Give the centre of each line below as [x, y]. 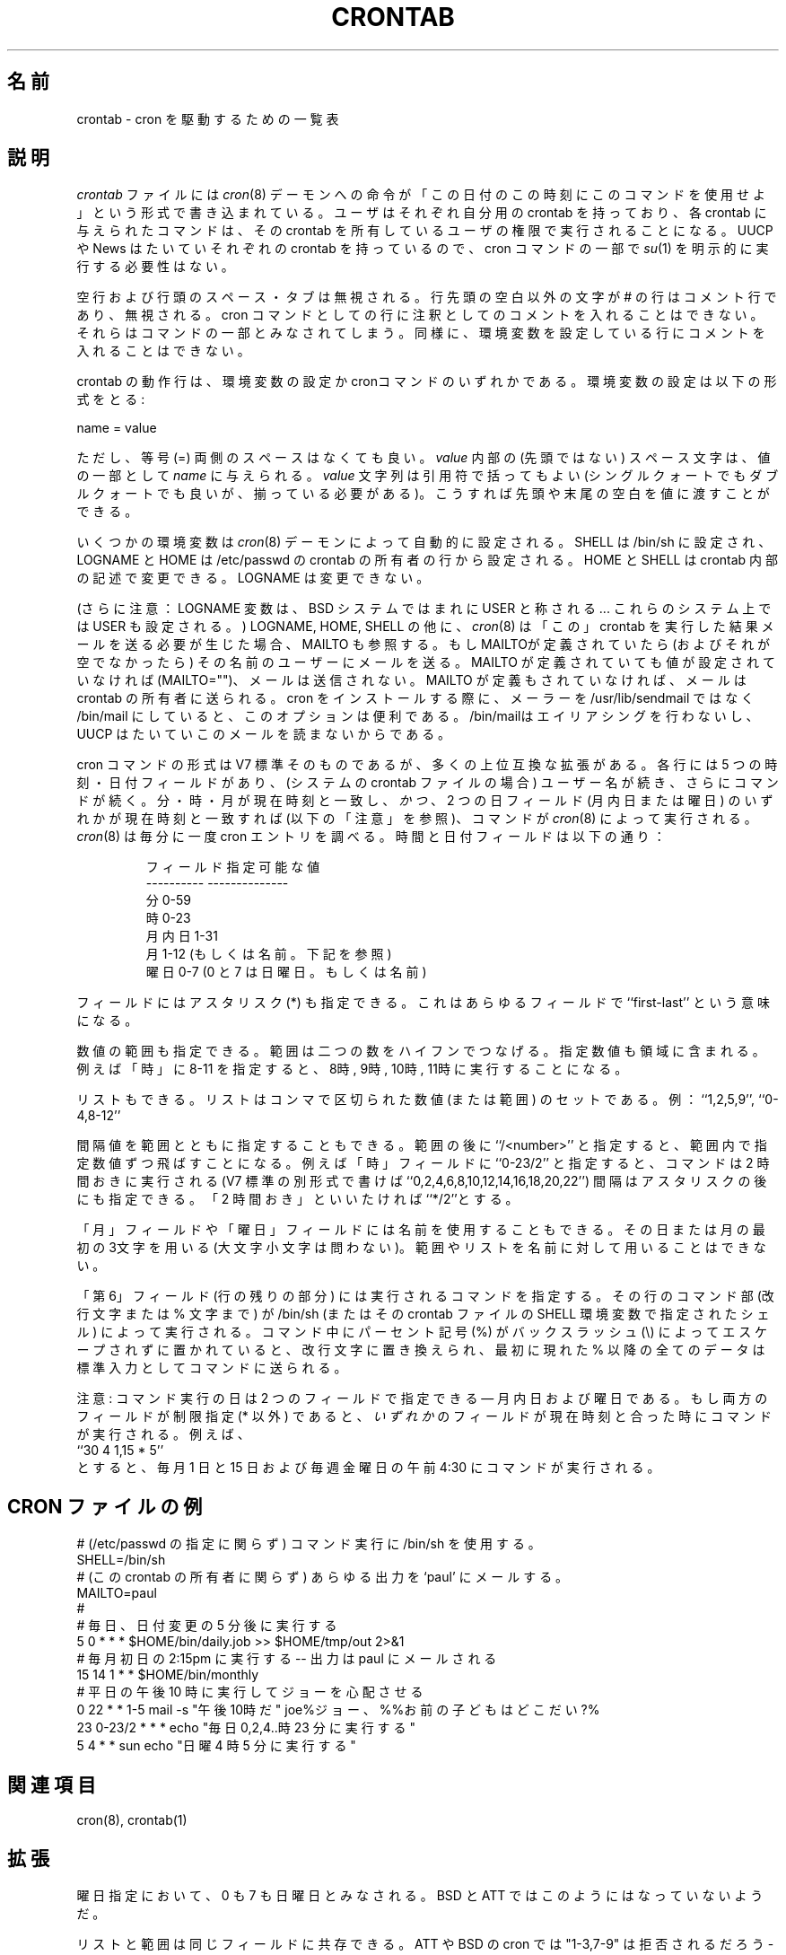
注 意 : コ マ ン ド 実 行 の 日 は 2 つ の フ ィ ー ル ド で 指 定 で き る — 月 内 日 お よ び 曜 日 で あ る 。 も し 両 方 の [422, 1398]
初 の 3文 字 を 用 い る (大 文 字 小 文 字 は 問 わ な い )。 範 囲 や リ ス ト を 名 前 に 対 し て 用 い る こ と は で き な [421, 1248]
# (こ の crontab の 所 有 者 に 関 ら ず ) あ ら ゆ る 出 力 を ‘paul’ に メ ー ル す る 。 [323, 1577]
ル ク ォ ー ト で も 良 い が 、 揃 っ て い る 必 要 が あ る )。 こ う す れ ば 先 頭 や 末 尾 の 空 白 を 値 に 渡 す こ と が [423, 494]
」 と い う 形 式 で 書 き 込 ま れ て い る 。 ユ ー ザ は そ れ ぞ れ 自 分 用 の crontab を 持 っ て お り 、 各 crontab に [422, 213]
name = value [117, 428]
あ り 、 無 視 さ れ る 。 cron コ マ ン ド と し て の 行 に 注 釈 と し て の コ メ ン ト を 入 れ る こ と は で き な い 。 [420, 315]
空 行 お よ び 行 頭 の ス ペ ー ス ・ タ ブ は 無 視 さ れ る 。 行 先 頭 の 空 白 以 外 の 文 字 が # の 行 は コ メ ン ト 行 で [427, 297]
